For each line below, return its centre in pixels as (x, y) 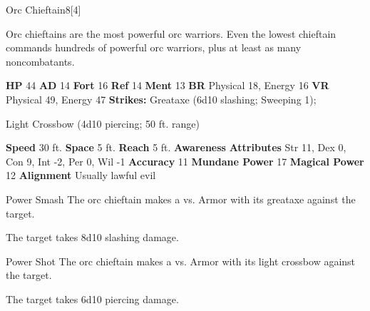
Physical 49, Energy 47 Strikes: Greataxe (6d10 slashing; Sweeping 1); (161, 99)
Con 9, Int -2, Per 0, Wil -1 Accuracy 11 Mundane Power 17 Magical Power (185, 161)
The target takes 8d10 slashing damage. (92, 237)
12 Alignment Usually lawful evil (81, 175)
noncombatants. (40, 61)
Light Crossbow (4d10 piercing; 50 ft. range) (103, 123)
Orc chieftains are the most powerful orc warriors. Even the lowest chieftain (171, 33)
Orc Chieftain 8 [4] (43, 9)
